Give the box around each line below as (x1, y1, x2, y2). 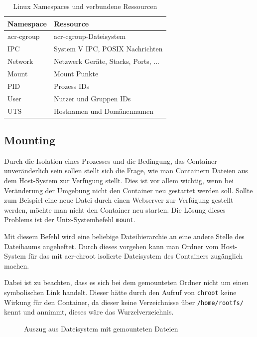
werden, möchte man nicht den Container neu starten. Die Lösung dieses (4, 204, 226, 215)
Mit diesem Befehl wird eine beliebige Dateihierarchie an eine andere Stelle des (4, 231, 245, 242)
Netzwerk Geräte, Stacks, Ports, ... (53, 56, 159, 66)
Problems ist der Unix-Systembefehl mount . (4, 214, 136, 225)
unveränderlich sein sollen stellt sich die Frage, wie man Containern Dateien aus (4, 165, 248, 176)
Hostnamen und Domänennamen (53, 105, 154, 116)
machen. (4, 260, 29, 271)
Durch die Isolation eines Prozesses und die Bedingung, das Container (4, 155, 217, 166)
